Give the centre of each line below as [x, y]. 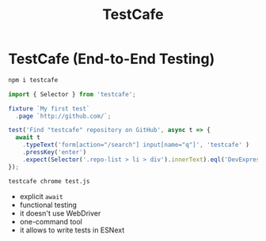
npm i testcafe [33, 80]
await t [28, 137]
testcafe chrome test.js [49, 181]
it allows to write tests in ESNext [72, 230]
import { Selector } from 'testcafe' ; [72, 94]
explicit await [41, 196]
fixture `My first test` [49, 108]
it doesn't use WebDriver [60, 213]
